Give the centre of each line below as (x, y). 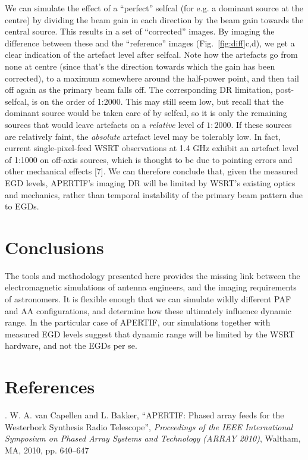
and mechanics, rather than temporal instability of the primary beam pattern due (154, 194)
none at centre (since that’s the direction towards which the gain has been (140, 66)
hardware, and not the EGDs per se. (71, 345)
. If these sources (261, 124)
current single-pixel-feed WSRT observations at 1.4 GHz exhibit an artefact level (152, 148)
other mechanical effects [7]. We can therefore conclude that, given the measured (151, 171)
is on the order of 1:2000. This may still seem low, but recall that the (158, 101)
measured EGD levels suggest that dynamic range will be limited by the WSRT (150, 334)
